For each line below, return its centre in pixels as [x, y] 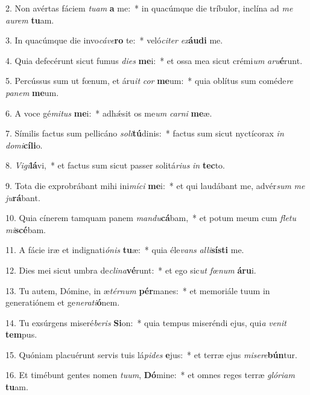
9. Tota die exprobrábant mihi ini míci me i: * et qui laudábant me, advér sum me [155, 185]
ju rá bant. [23, 197]
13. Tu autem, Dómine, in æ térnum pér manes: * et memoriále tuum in [138, 290]
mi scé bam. [26, 229]
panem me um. [32, 92]
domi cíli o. [24, 145]
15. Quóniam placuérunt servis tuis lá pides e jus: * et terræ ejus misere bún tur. [151, 354]
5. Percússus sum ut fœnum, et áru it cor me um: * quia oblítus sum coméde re [150, 81]
